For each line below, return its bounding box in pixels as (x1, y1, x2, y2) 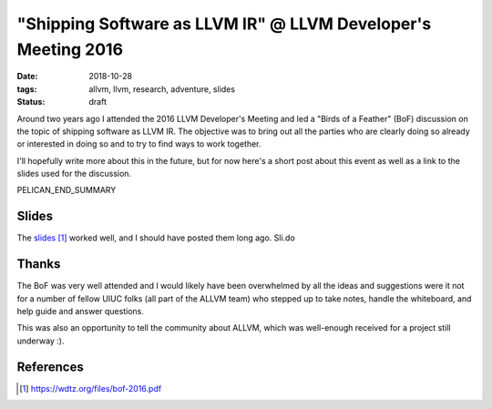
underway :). (16, 335, 65, 346)
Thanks (16, 256, 61, 272)
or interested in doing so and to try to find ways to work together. (16, 138, 261, 149)
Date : (16, 71, 38, 82)
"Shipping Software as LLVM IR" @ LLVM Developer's (16, 14, 432, 34)
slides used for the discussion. (16, 169, 132, 179)
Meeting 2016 (16, 39, 123, 59)
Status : (16, 97, 46, 107)
